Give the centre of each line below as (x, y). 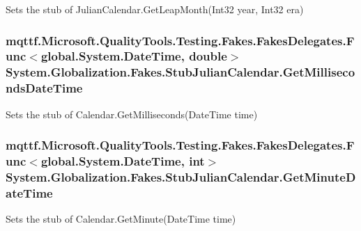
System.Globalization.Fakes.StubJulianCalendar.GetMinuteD (181, 176)
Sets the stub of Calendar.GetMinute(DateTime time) (121, 219)
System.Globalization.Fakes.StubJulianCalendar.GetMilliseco (180, 72)
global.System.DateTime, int (123, 161)
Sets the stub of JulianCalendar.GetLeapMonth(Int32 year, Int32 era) (155, 9)
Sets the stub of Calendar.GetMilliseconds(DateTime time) (132, 114)
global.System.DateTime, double (134, 56)
